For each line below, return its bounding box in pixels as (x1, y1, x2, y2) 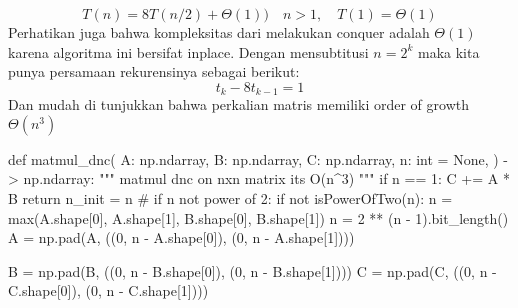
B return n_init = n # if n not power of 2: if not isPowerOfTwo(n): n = (8, 188, 453, 209)
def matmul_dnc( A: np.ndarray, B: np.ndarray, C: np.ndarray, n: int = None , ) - (8, 148, 509, 169)
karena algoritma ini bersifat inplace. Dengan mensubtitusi (8, 41, 369, 62)
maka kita (417, 41, 480, 62)
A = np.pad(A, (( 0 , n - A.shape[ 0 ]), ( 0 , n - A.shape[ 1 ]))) (8, 227, 355, 248)
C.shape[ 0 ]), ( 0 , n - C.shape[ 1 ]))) (8, 280, 209, 301)
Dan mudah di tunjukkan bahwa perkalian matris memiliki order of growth (8, 94, 469, 115)
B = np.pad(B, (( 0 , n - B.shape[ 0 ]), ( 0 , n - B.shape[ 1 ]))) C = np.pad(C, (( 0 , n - (8, 260, 497, 281)
